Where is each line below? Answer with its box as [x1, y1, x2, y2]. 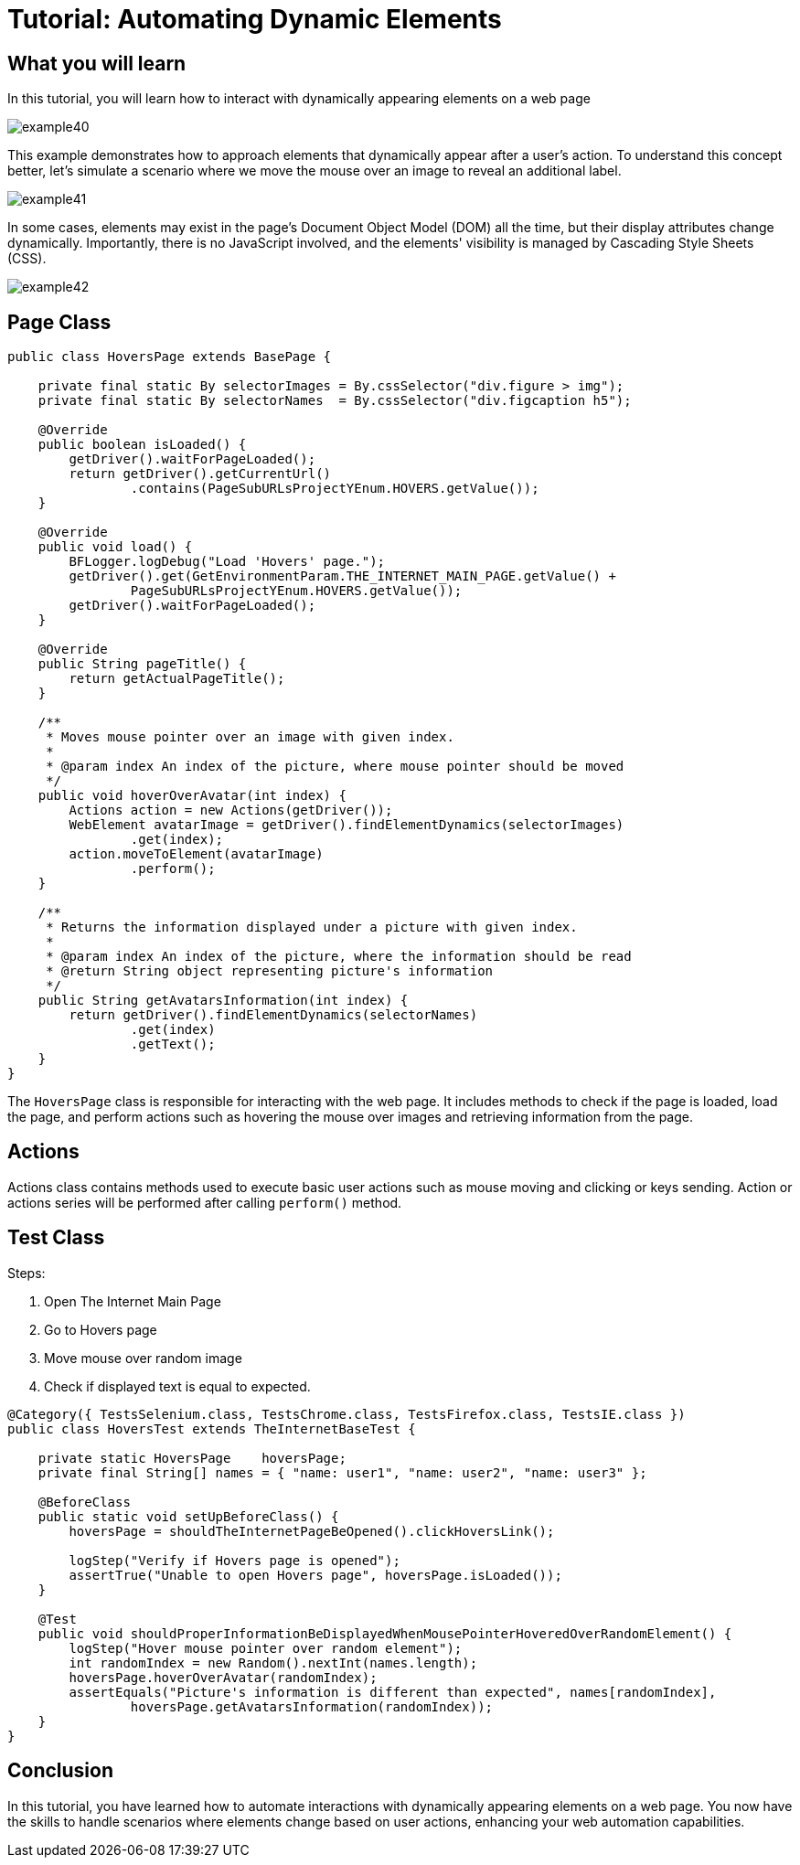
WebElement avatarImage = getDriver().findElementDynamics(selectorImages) [69, 817, 624, 833]
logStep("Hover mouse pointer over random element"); [69, 1640, 463, 1656]
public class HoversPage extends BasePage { [7, 349, 332, 365]
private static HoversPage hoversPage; [37, 1450, 347, 1465]
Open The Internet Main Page [44, 1293, 221, 1309]
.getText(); [130, 1037, 216, 1052]
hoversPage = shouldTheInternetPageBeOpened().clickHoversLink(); [69, 1523, 555, 1539]
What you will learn [7, 51, 187, 75]
